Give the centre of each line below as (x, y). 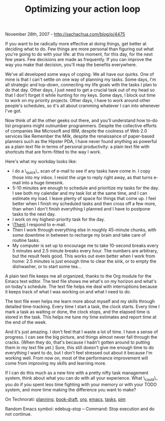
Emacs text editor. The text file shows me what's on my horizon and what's (81, 281)
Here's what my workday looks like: (41, 162)
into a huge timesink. (43, 182)
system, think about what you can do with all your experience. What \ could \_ (82, 378)
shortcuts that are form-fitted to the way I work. (53, 152)
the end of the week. (26, 322)
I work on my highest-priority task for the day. (59, 219)
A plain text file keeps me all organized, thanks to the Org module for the (78, 276)
